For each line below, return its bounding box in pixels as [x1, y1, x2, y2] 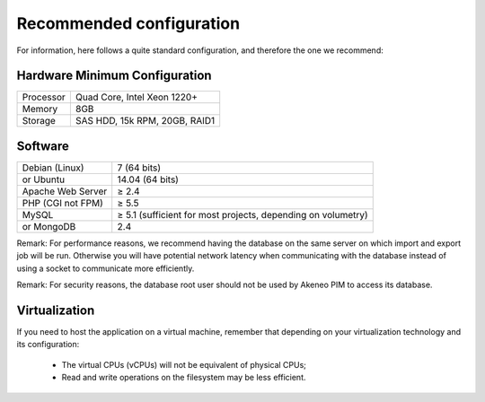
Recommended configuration [16, 13, 241, 33]
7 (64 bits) [117, 162, 162, 174]
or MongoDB [22, 220, 76, 232]
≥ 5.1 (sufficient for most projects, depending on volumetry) [117, 208, 368, 221]
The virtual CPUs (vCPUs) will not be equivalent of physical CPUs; [61, 359, 307, 370]
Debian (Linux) [22, 162, 84, 174]
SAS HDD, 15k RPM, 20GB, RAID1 [75, 115, 216, 127]
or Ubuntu [22, 173, 66, 186]
